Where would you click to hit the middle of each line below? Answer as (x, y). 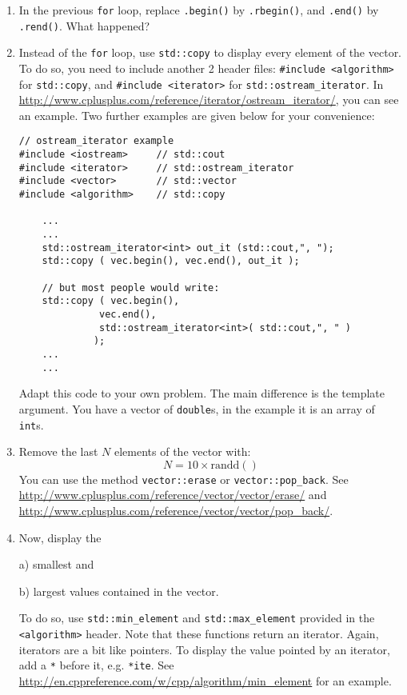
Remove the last (58, 451)
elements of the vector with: (183, 451)
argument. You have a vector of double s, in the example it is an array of (197, 408)
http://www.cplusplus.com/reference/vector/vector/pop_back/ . (176, 511)
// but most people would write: (131, 288)
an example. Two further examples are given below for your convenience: (197, 115)
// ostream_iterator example (96, 141)
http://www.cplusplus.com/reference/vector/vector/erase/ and (173, 495)
